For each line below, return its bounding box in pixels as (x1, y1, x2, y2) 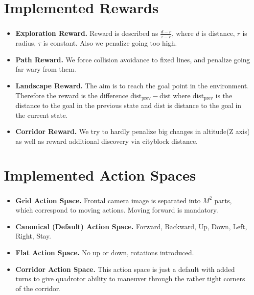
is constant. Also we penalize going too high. (43, 38, 177, 48)
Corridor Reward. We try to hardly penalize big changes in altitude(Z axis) (15, 126, 250, 136)
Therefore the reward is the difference (15, 90, 128, 100)
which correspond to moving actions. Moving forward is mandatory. (15, 205, 218, 215)
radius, (15, 38, 36, 48)
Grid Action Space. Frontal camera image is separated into (15, 195, 201, 205)
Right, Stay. (15, 231, 51, 241)
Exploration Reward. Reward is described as (15, 28, 158, 38)
